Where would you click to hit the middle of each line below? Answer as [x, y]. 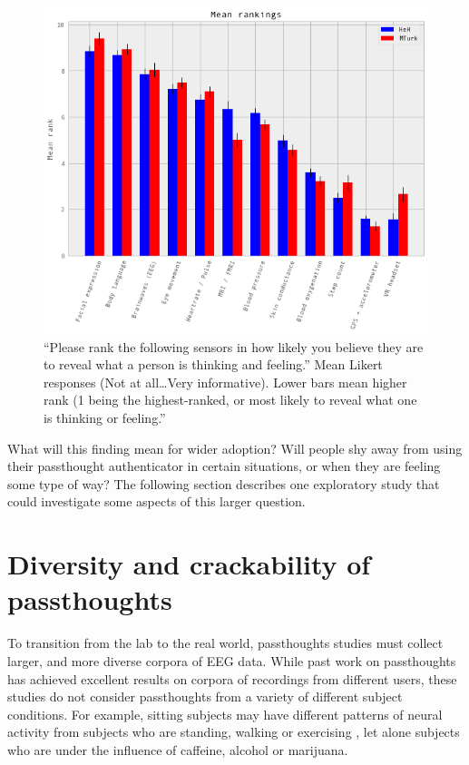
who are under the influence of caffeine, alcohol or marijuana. [178, 749]
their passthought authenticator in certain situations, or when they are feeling [224, 466]
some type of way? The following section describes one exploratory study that [224, 483]
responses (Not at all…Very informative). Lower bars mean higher [225, 382]
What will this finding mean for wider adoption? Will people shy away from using [235, 448]
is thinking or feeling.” [105, 418]
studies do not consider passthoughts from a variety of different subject [205, 696]
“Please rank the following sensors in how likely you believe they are [234, 346]
